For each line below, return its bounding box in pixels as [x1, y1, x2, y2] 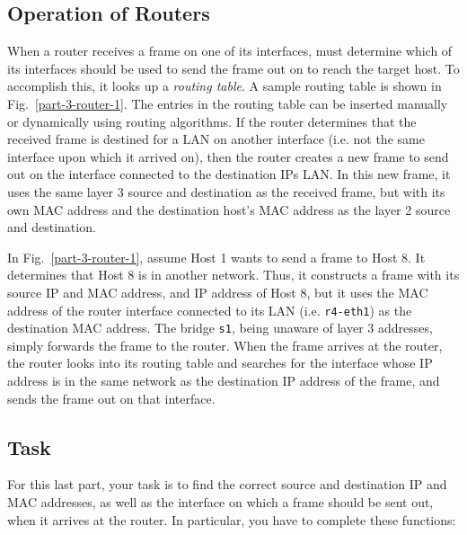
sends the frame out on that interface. [7, 388, 216, 407]
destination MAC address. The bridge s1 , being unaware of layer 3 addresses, [7, 318, 433, 337]
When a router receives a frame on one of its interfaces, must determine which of [7, 41, 453, 60]
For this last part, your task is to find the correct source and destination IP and [7, 475, 447, 494]
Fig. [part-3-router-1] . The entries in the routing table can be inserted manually [7, 94, 448, 112]
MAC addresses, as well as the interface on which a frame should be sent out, [7, 493, 434, 511]
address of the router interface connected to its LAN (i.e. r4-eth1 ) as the [7, 300, 412, 319]
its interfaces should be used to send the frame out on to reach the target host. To [7, 58, 460, 77]
